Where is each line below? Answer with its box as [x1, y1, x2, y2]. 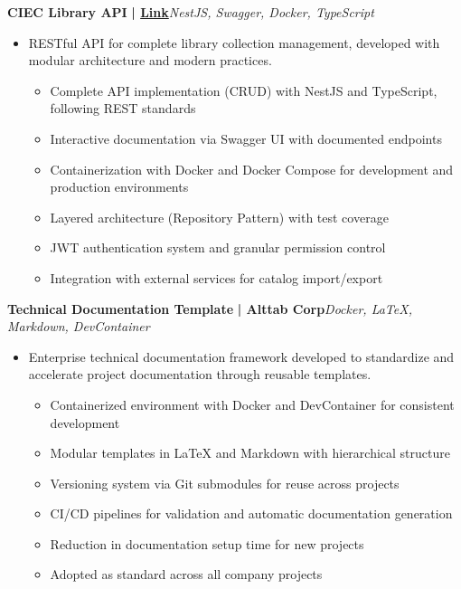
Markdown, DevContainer [7, 317, 150, 336]
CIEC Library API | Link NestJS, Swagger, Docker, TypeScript [7, 3, 374, 21]
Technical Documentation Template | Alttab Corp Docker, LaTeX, [7, 299, 412, 318]
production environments [50, 177, 189, 196]
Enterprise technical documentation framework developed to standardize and [28, 347, 455, 366]
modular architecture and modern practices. [28, 51, 272, 70]
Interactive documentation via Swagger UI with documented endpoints [50, 128, 442, 147]
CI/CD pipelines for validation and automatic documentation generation [50, 504, 453, 523]
